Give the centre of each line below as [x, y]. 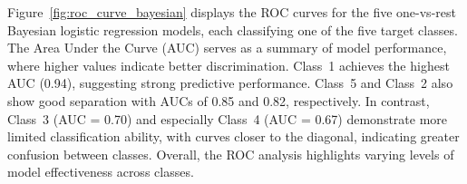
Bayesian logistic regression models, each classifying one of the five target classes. [233, 29]
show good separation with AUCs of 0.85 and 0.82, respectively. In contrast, [219, 100]
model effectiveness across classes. [101, 172]
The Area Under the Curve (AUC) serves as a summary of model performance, [227, 48]
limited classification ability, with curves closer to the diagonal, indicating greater [233, 136]
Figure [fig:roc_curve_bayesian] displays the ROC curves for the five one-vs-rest [232, 12]
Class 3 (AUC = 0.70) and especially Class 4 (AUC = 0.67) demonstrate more [228, 118]
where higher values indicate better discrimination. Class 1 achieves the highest [229, 65]
